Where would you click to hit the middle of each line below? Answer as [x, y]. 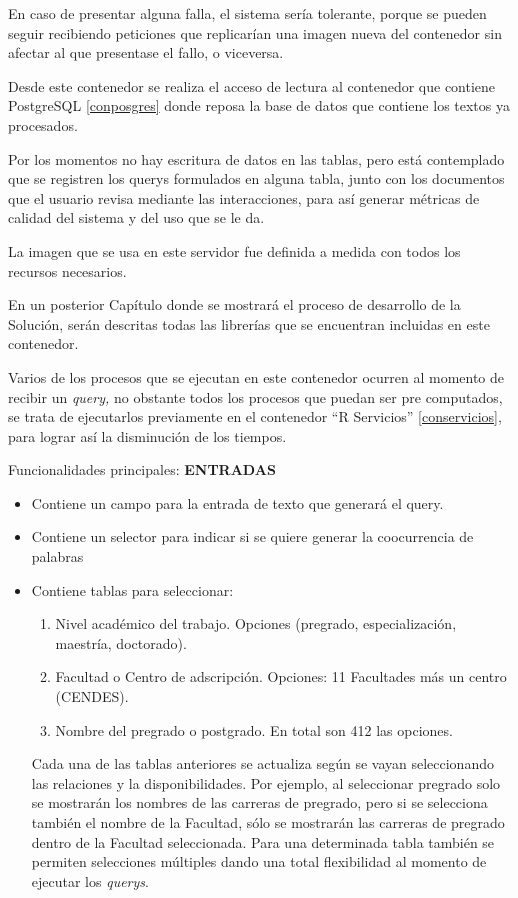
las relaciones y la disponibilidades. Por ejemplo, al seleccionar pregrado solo [266, 782]
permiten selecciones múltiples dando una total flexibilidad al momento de [259, 861]
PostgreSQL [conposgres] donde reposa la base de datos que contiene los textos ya [259, 105]
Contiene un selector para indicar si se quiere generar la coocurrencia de [252, 536]
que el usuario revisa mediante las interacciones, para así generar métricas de [244, 197]
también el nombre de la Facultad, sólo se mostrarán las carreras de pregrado [268, 822]
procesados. [43, 124]
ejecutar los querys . [90, 880]
